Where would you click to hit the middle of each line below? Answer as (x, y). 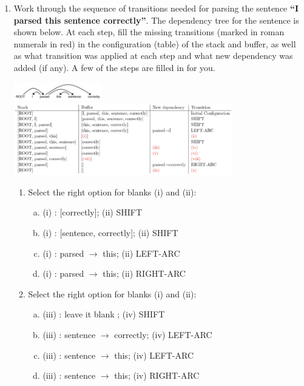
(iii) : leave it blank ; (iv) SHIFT (104, 314)
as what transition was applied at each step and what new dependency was (153, 56)
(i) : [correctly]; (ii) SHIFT (93, 212)
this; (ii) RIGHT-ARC (144, 273)
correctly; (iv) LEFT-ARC (163, 334)
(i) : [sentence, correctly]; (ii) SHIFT (110, 232)
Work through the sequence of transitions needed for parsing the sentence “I (156, 8)
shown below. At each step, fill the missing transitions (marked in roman (149, 32)
